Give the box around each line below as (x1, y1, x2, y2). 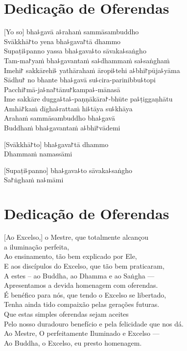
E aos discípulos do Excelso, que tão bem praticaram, (4, 260, 164, 271)
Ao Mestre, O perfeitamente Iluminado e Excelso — (4, 328, 160, 338)
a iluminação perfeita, (4, 241, 70, 251)
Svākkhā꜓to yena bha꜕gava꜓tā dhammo (4, 36, 121, 46)
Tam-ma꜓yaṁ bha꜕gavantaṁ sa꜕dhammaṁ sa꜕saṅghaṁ (4, 55, 170, 65)
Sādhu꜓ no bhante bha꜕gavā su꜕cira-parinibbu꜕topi (4, 75, 156, 85)
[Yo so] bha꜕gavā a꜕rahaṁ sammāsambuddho (4, 26, 139, 37)
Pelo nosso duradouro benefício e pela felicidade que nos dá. (4, 318, 184, 328)
